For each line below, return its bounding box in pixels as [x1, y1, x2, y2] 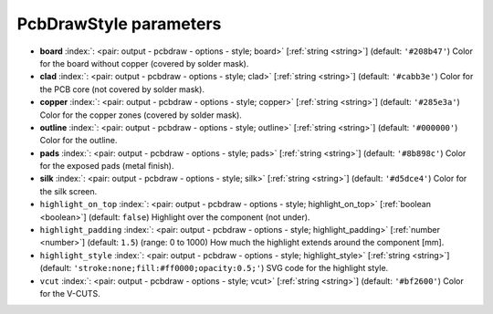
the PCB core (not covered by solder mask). [39, 83, 205, 95]
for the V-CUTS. [39, 288, 100, 298]
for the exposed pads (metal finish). [39, 161, 174, 172]
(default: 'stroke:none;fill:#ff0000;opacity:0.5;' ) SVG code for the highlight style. [39, 263, 389, 274]
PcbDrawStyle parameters [16, 14, 222, 34]
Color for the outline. [39, 135, 118, 146]
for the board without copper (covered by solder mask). [39, 58, 249, 68]
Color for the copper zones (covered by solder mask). [39, 110, 242, 120]
